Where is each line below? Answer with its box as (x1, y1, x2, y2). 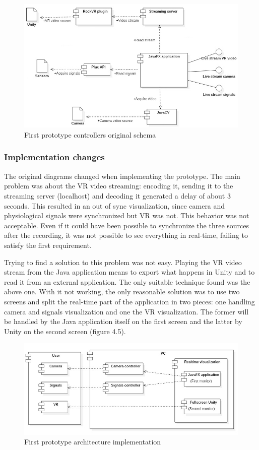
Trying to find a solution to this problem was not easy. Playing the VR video (4, 256, 242, 267)
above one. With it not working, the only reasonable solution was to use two (4, 286, 240, 297)
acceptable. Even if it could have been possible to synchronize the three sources (4, 220, 249, 230)
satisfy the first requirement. (4, 239, 92, 250)
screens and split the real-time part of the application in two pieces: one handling (4, 296, 255, 306)
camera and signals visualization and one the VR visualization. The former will (4, 306, 249, 316)
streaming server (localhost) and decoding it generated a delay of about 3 (4, 190, 231, 201)
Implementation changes (4, 151, 105, 163)
